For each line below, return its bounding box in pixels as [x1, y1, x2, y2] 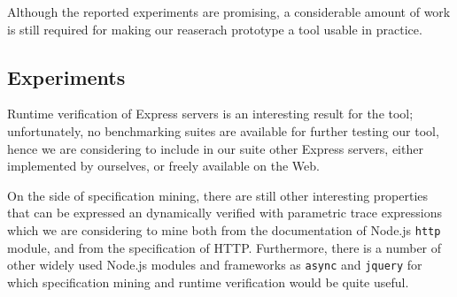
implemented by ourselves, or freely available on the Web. [7, 156, 320, 175]
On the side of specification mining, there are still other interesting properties [7, 186, 429, 204]
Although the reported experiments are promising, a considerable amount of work [7, 3, 451, 20]
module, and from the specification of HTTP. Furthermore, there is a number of [7, 238, 442, 256]
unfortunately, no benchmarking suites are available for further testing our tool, [7, 121, 439, 140]
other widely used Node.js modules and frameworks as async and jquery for [7, 255, 422, 274]
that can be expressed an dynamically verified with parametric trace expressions [7, 203, 442, 222]
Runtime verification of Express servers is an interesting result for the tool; [7, 104, 414, 123]
